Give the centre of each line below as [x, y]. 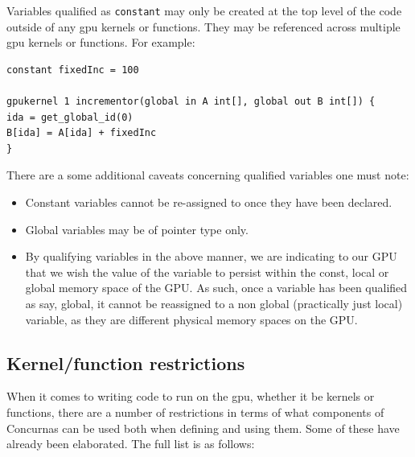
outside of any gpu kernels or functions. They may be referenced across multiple [203, 26]
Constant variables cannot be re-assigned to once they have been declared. [209, 202]
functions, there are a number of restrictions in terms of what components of [195, 412]
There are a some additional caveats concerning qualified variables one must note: [208, 175]
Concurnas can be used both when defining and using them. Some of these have [203, 428]
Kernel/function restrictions [126, 362]
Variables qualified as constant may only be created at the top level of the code [204, 10]
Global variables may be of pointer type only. [137, 229]
